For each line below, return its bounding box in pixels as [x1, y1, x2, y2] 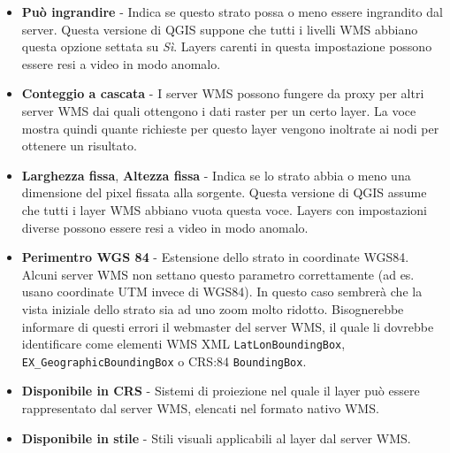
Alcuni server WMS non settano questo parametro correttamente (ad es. [21, 265, 415, 283]
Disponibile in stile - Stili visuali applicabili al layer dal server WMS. [21, 428, 411, 447]
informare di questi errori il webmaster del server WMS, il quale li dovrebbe [21, 317, 434, 335]
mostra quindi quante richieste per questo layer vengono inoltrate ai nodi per [21, 119, 439, 137]
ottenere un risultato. [21, 136, 137, 155]
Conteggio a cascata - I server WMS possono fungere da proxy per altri [21, 84, 424, 103]
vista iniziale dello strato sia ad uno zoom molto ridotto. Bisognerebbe [21, 299, 404, 318]
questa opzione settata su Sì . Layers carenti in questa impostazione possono [21, 37, 432, 56]
